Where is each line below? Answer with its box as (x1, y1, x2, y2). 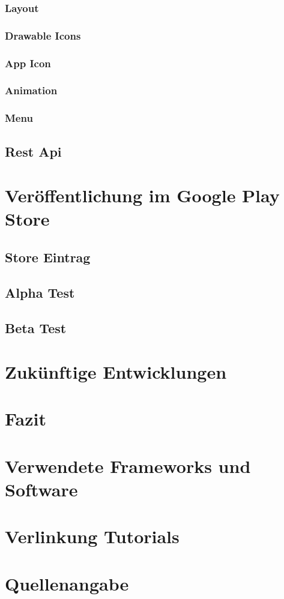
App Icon (5, 55, 51, 70)
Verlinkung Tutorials (5, 524, 180, 549)
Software (5, 477, 78, 502)
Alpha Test (5, 283, 75, 301)
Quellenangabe (5, 571, 129, 595)
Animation (5, 83, 58, 98)
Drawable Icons (5, 28, 81, 43)
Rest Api (5, 142, 62, 160)
